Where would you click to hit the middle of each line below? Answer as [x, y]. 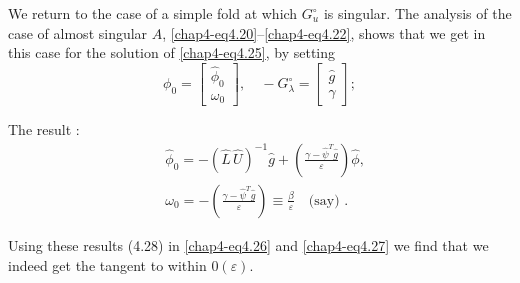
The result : [44, 129]
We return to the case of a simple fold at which [153, 13]
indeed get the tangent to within [107, 264]
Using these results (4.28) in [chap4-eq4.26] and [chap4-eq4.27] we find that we [248, 244]
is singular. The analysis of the [417, 13]
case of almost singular [78, 32]
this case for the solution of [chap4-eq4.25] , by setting [172, 52]
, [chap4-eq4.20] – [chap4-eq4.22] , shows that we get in [324, 32]
